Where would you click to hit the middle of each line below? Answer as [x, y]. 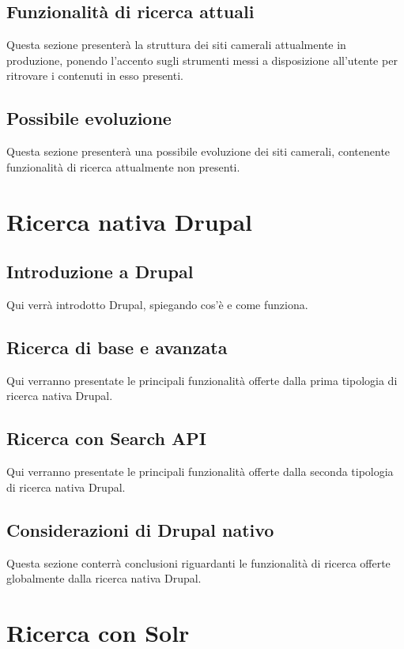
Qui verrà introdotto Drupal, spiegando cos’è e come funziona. [157, 304]
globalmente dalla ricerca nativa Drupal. [104, 578]
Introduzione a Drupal [100, 272]
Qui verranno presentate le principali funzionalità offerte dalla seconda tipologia [200, 472]
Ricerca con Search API [106, 438]
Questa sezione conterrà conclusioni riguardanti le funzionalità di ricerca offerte [198, 562]
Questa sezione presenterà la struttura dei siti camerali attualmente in [176, 45]
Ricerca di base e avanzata [117, 347]
